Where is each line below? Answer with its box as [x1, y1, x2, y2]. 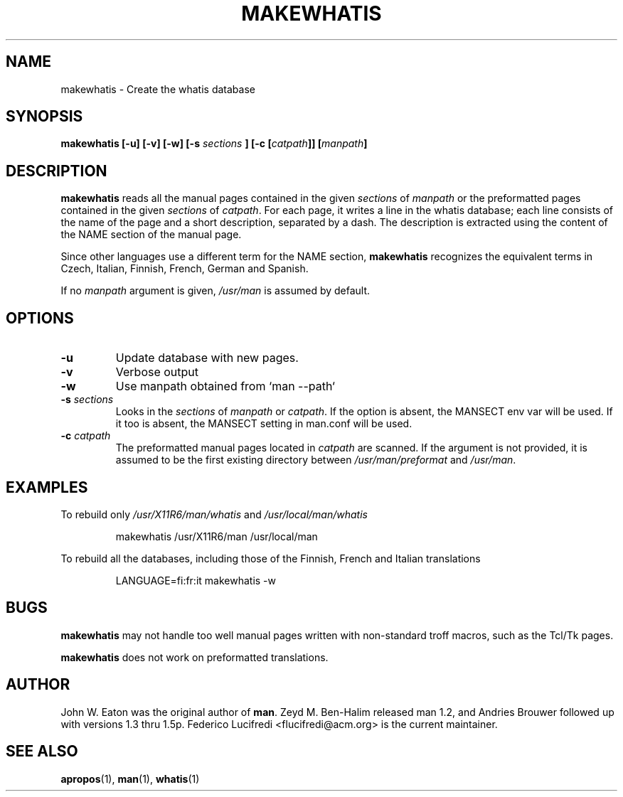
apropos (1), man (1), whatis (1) [60, 772, 200, 785]
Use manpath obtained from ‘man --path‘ [115, 379, 335, 394]
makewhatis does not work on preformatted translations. [60, 651, 329, 663]
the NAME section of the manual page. [60, 228, 242, 241]
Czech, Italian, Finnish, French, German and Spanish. [60, 262, 309, 275]
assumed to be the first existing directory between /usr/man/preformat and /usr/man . [115, 454, 516, 466]
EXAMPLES [6, 478, 88, 496]
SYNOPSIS [6, 107, 83, 126]
